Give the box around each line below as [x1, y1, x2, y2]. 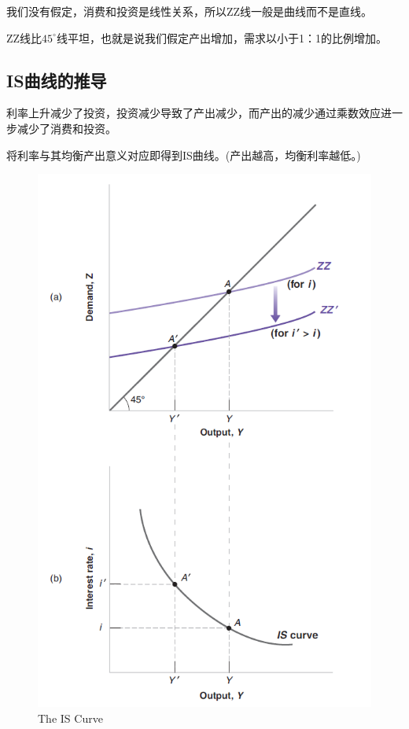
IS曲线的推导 [6, 68, 107, 92]
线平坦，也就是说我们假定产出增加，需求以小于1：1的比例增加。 [56, 29, 387, 46]
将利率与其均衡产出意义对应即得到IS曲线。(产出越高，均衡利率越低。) [6, 146, 361, 163]
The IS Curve [38, 709, 103, 726]
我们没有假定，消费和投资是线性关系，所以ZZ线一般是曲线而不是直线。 [6, 3, 373, 19]
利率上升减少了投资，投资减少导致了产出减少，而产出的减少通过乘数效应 [6, 105, 381, 121]
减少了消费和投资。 [17, 120, 116, 136]
